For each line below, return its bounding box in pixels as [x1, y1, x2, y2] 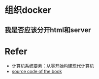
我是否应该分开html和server [4, 26, 92, 34]
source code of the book [11, 68, 62, 74]
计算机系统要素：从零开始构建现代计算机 [11, 63, 94, 69]
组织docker [4, 4, 51, 16]
